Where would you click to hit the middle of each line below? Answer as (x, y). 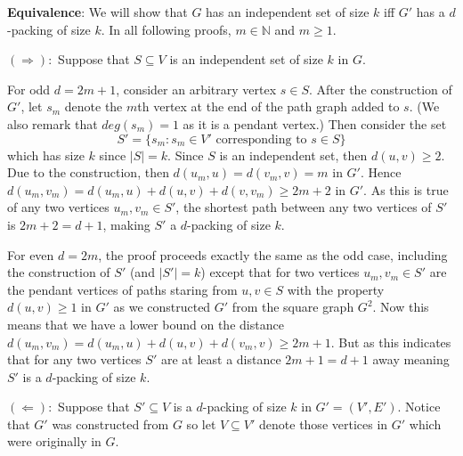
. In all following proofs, (166, 29)
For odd (29, 89)
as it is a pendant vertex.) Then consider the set (315, 123)
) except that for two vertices (280, 272)
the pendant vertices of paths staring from (122, 289)
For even (31, 254)
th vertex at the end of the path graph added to (268, 106)
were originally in (54, 441)
